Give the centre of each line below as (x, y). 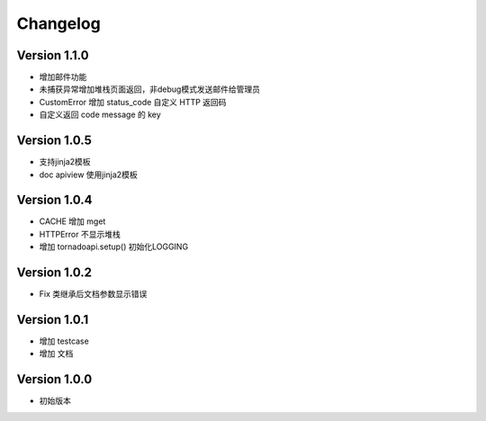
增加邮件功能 (63, 77)
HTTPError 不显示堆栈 (80, 234)
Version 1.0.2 (54, 273)
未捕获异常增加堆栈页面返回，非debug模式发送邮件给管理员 (150, 89)
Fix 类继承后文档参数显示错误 (93, 294)
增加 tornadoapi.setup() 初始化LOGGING (114, 246)
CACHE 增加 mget (72, 221)
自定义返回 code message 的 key (100, 115)
